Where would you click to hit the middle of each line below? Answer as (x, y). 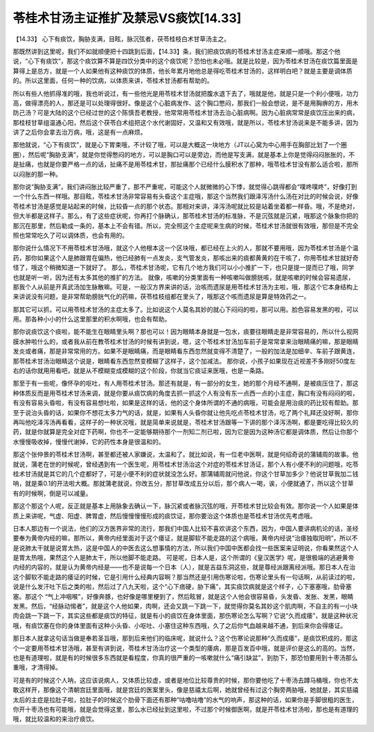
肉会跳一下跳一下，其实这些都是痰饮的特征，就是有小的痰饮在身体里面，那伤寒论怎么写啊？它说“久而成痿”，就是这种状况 (185, 616)
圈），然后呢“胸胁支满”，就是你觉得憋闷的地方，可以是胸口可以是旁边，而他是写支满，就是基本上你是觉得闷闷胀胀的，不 (184, 154)
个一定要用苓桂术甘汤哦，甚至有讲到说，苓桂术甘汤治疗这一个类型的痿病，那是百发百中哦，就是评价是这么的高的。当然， (186, 648)
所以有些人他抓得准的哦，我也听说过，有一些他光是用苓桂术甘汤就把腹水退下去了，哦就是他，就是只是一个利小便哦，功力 (186, 93)
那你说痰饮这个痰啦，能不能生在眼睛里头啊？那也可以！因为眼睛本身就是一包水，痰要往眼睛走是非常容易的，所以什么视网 (186, 332)
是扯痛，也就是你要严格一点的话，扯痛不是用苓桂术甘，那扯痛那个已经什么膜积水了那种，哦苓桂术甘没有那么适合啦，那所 (186, 164)
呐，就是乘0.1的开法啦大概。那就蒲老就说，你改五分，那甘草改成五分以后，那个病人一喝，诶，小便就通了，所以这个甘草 (183, 484)
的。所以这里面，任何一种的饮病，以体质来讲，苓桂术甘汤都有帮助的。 (113, 80)
